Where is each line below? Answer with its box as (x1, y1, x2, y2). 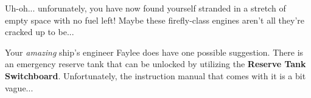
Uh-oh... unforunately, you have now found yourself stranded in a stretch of (5, 2, 286, 14)
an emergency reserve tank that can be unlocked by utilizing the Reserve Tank (5, 57, 306, 70)
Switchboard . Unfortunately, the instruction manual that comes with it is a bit (5, 69, 306, 82)
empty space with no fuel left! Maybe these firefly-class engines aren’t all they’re (5, 13, 305, 26)
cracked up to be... (5, 25, 74, 38)
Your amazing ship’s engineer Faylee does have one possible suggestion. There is (5, 45, 304, 58)
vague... (5, 81, 33, 94)
